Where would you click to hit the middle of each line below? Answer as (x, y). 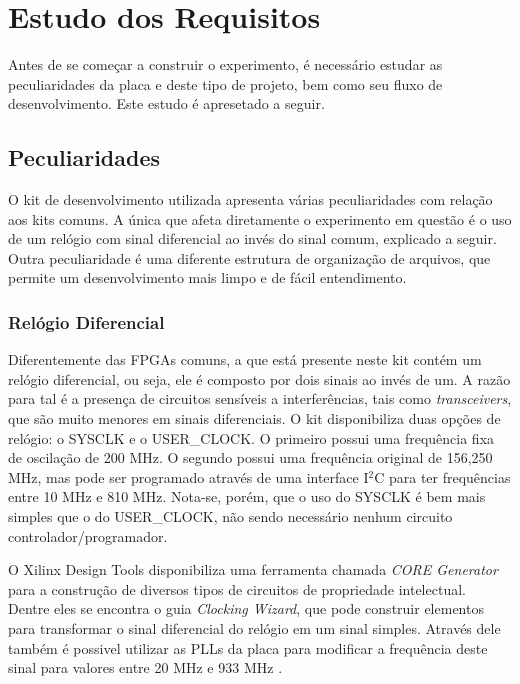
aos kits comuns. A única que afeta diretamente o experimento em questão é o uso (260, 218)
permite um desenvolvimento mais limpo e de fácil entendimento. (207, 277)
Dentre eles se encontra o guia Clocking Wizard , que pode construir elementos (246, 608)
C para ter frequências (442, 476)
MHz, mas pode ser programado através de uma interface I (188, 476)
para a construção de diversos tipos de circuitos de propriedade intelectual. (237, 588)
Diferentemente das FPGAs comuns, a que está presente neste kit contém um (245, 359)
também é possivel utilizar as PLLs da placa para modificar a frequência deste (248, 647)
